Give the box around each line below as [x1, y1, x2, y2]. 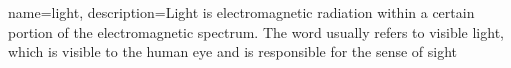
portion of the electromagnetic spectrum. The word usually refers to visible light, [8, 21, 504, 42]
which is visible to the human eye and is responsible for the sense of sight [8, 41, 458, 62]
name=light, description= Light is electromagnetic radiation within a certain [8, 2, 475, 22]
